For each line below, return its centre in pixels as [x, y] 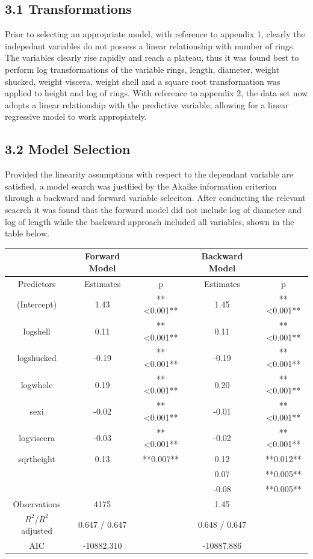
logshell [37, 331]
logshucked [37, 358]
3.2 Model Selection [68, 149]
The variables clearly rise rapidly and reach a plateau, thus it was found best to [152, 57]
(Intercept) [37, 304]
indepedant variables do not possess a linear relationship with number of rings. [150, 45]
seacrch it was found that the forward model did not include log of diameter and [153, 209]
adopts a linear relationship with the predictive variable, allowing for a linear [147, 104]
